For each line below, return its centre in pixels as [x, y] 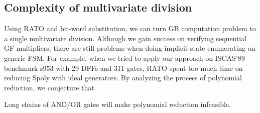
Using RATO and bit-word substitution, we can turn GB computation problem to [130, 28]
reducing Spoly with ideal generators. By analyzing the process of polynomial [123, 78]
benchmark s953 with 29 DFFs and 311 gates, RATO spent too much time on [123, 68]
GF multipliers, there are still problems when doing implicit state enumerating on [130, 48]
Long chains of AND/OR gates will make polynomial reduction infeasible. [117, 104]
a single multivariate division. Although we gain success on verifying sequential [125, 38]
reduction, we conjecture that [49, 87]
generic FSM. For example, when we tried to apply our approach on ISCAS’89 [124, 58]
